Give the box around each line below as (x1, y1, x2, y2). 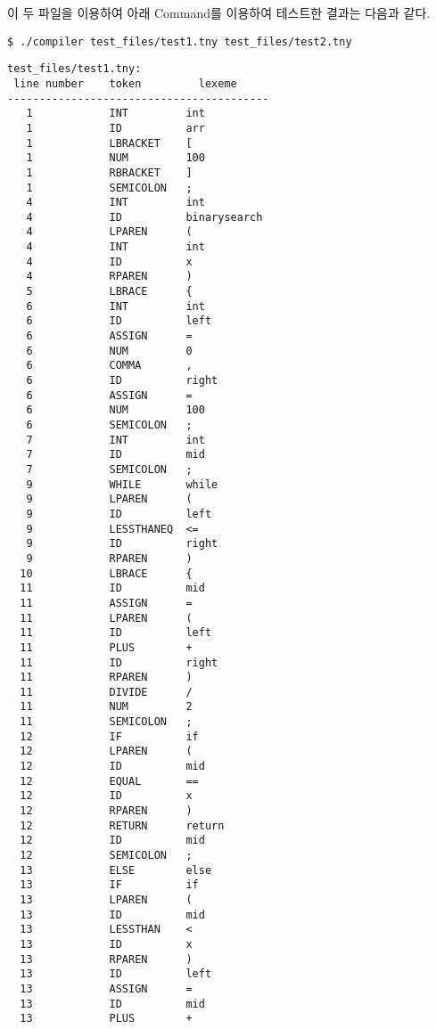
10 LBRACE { (20, 567, 193, 580)
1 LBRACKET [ (26, 136, 193, 150)
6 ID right (26, 374, 218, 388)
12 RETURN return (20, 819, 225, 832)
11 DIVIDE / (20, 685, 193, 698)
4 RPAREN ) (26, 270, 193, 283)
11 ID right (20, 656, 218, 669)
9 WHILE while (26, 478, 218, 491)
